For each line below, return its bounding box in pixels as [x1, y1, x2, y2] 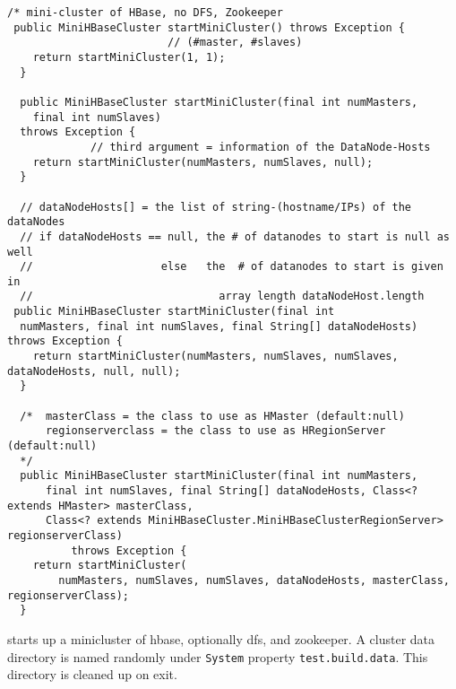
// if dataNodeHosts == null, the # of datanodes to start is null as [20, 230, 450, 243]
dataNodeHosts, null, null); [7, 364, 181, 378]
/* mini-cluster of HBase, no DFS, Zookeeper [7, 6, 283, 19]
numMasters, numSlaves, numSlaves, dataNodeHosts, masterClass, [58, 573, 450, 587]
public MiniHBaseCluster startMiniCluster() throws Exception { [13, 21, 405, 34]
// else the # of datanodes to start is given [20, 260, 443, 274]
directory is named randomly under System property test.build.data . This [7, 647, 428, 666]
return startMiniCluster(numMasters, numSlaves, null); [32, 155, 374, 169]
